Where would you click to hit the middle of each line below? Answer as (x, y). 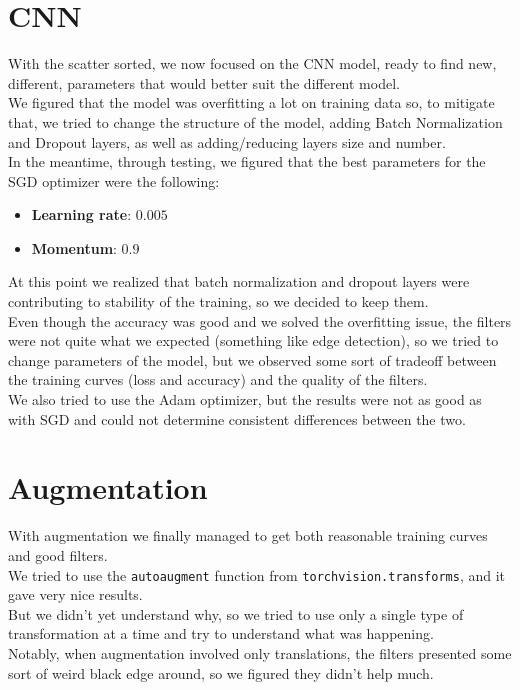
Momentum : (74, 247)
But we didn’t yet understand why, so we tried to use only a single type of (236, 613)
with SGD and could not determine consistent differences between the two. (237, 418)
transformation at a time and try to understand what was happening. (221, 633)
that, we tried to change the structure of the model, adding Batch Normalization (255, 121)
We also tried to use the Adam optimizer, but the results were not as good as (245, 399)
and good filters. (58, 554)
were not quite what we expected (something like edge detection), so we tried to (253, 340)
